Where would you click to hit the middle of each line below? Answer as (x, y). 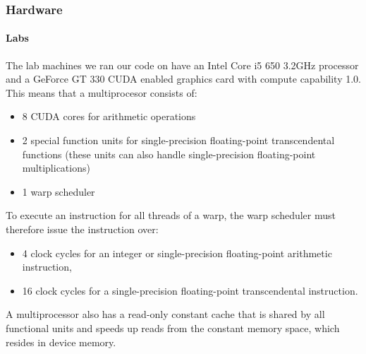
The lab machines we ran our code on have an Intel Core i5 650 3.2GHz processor (182, 65)
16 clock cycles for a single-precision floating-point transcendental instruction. (190, 290)
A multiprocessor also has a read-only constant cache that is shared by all (165, 314)
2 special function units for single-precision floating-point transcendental (178, 140)
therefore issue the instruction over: (82, 229)
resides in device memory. (61, 342)
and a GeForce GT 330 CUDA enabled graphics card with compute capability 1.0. (183, 79)
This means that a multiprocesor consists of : (102, 92)
